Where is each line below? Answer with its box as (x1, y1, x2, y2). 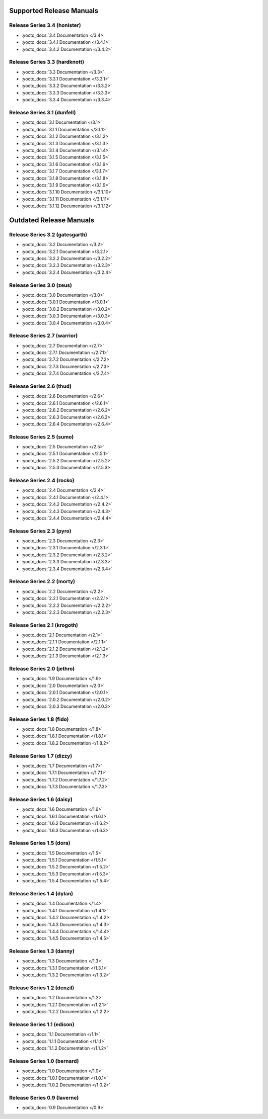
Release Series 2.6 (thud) (9, 383, 72, 390)
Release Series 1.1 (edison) (9, 1021, 74, 1028)
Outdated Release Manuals (9, 216, 94, 224)
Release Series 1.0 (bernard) (9, 1057, 79, 1064)
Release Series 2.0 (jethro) (9, 665, 75, 672)
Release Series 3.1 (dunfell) (9, 109, 76, 116)
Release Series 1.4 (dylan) (9, 890, 73, 897)
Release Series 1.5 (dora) (9, 840, 70, 847)
